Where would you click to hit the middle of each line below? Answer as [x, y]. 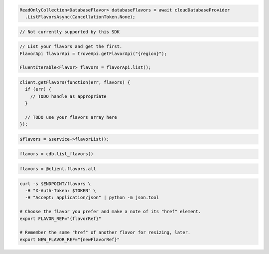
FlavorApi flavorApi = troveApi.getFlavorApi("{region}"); [93, 53]
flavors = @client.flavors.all [58, 169]
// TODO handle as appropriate [68, 96]
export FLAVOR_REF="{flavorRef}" [61, 219]
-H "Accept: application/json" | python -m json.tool [92, 198]
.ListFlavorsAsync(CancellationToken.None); [80, 17]
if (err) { [38, 89]
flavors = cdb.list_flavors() [57, 154]
